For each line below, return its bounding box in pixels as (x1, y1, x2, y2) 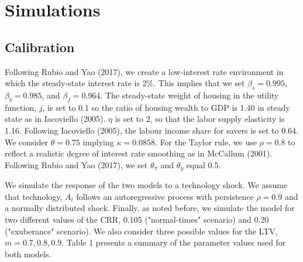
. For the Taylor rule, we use (155, 135, 257, 148)
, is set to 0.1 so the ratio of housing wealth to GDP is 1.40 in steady (42, 101, 290, 113)
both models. (5, 247, 51, 260)
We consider (5, 135, 49, 148)
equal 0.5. (186, 158, 221, 171)
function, (5, 101, 37, 113)
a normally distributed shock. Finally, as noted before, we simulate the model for (5, 202, 295, 214)
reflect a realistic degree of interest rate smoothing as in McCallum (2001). (5, 147, 273, 159)
